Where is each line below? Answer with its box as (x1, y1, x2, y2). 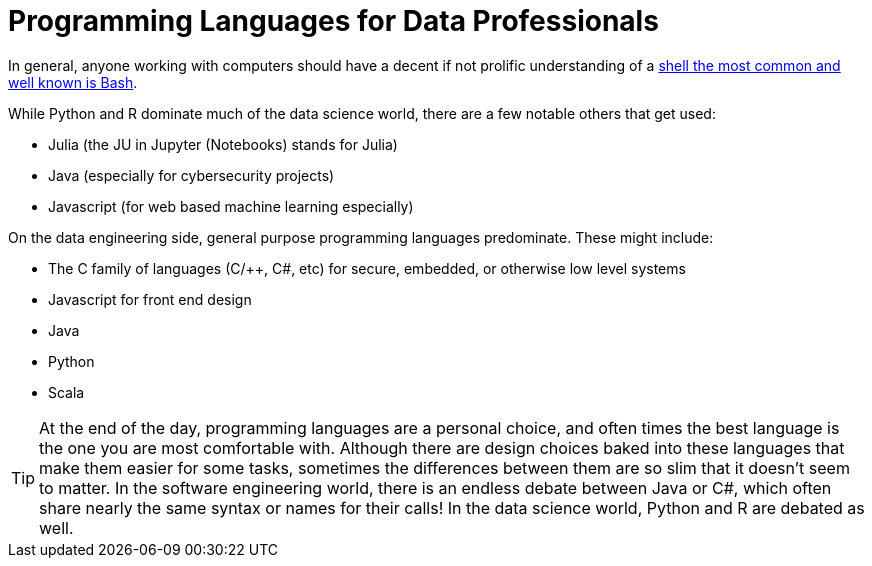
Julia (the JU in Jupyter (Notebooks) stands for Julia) (48, 135, 398, 153)
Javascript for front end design (48, 290, 252, 308)
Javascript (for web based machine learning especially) (48, 197, 414, 215)
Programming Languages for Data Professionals (8, 4, 659, 38)
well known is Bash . (8, 73, 138, 91)
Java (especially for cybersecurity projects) (48, 166, 335, 184)
